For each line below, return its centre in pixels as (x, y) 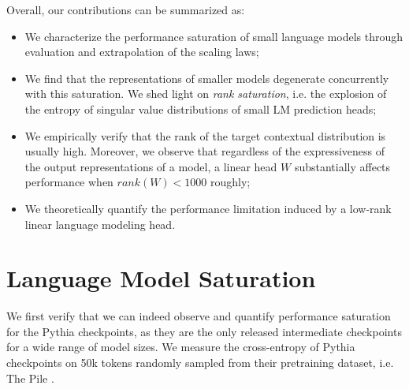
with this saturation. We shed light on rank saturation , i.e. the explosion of (206, 94)
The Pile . (30, 378)
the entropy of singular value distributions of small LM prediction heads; (201, 108)
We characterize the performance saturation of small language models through (214, 36)
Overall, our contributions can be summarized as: (126, 9)
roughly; (230, 182)
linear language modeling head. (100, 224)
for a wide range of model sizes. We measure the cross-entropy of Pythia (181, 347)
